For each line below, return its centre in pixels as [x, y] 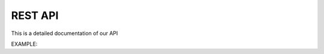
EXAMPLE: [24, 44]
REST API [35, 15]
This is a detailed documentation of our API [64, 33]
